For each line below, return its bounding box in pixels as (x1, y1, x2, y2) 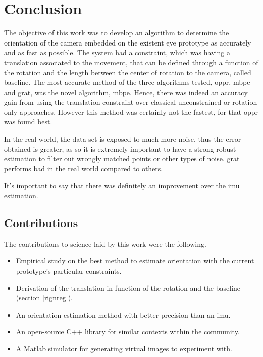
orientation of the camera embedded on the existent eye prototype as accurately (4, 37, 251, 48)
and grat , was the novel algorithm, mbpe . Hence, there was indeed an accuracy (4, 86, 248, 97)
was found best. (4, 116, 52, 127)
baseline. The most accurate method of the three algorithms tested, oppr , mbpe (4, 77, 250, 87)
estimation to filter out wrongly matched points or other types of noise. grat (4, 153, 240, 164)
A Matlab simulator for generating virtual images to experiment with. (16, 343, 232, 353)
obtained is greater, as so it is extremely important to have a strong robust (4, 143, 236, 154)
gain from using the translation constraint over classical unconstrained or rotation (4, 97, 257, 107)
